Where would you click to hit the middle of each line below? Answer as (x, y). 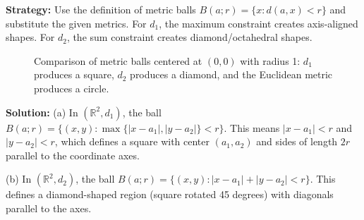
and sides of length (297, 141)
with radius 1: (270, 60)
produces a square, (74, 74)
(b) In (19, 179)
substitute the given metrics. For (76, 23)
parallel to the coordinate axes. (73, 155)
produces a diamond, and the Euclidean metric (231, 74)
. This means (252, 127)
